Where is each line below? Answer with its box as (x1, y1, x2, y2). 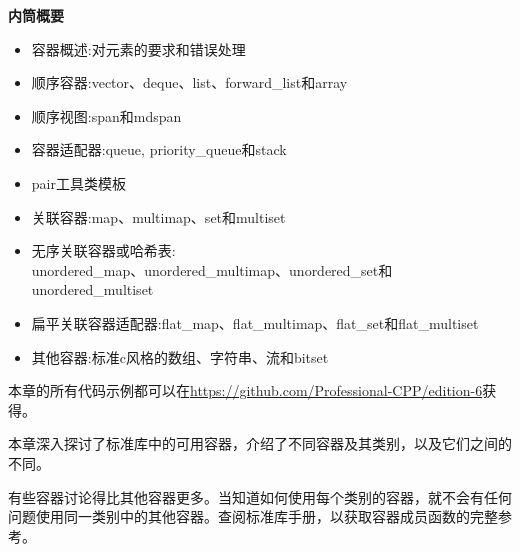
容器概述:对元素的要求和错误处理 (31, 38, 246, 59)
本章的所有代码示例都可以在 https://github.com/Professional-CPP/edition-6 (8, 380, 483, 401)
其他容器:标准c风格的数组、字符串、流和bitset (31, 346, 329, 367)
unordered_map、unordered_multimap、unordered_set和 (31, 259, 393, 280)
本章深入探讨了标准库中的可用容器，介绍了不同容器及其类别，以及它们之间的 (8, 433, 512, 454)
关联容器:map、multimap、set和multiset (31, 206, 286, 227)
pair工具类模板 (31, 172, 126, 193)
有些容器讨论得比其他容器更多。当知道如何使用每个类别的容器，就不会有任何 (8, 486, 512, 507)
